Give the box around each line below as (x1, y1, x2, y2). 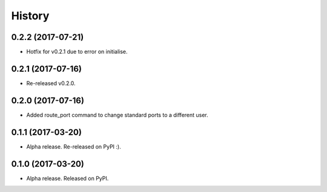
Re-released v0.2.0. (26, 79, 76, 87)
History (11, 9, 50, 22)
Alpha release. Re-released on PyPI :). (26, 142, 121, 150)
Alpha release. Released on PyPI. (26, 174, 109, 182)
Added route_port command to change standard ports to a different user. (26, 111, 208, 118)
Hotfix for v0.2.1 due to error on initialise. (26, 48, 128, 56)
